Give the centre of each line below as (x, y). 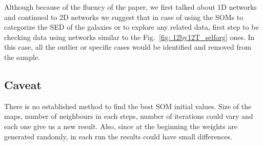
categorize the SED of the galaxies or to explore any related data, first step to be (131, 27)
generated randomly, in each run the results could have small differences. (118, 136)
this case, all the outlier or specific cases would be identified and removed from (128, 47)
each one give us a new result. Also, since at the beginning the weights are (121, 126)
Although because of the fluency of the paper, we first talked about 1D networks (130, 7)
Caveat (23, 84)
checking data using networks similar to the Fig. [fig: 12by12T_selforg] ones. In (129, 37)
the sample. (22, 57)
